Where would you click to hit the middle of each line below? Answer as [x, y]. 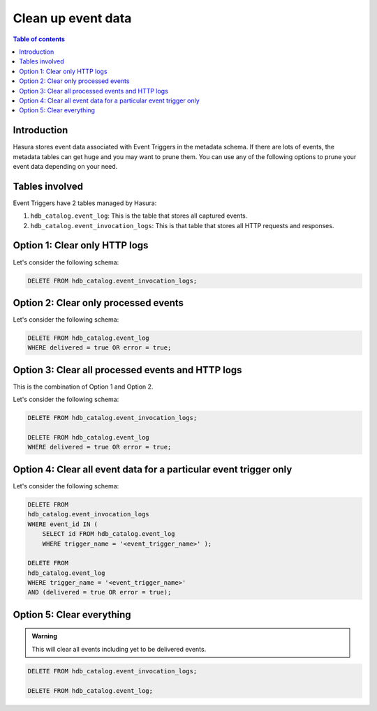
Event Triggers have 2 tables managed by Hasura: [85, 203]
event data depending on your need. [65, 166]
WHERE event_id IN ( [62, 524]
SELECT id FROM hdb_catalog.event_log [109, 534]
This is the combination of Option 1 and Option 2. [83, 387]
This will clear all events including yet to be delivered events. [119, 649]
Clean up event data [72, 18]
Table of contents [39, 39]
